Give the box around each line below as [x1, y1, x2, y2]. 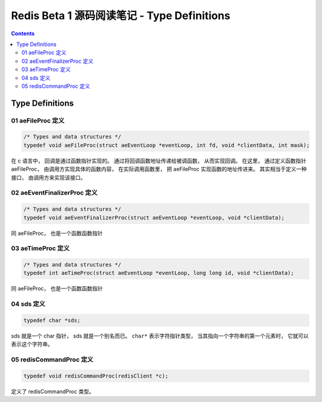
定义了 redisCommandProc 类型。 [11, 388, 95, 395]
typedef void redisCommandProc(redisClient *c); [23, 372, 169, 379]
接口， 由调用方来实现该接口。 [11, 174, 86, 181]
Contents [11, 30, 35, 37]
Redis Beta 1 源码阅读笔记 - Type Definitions [11, 9, 231, 22]
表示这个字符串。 [11, 340, 53, 348]
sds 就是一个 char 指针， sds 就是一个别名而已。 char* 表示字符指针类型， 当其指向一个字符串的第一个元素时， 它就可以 [11, 332, 309, 339]
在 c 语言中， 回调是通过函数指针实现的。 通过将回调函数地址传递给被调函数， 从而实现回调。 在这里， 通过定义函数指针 [11, 157, 306, 164]
